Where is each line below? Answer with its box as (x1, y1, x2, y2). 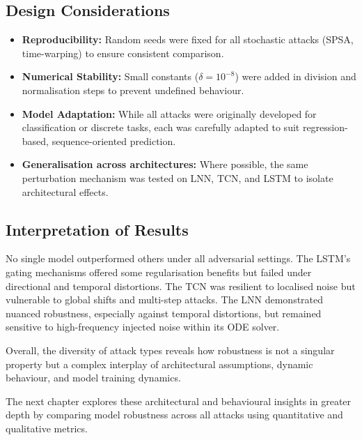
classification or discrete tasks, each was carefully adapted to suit (22, 120, 300, 135)
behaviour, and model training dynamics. (6, 370, 181, 385)
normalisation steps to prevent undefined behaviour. (22, 82, 244, 97)
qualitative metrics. (6, 420, 88, 435)
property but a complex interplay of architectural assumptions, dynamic (6, 356, 313, 371)
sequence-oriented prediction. (52, 133, 176, 148)
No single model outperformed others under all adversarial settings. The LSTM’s (6, 251, 351, 266)
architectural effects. (22, 184, 109, 199)
